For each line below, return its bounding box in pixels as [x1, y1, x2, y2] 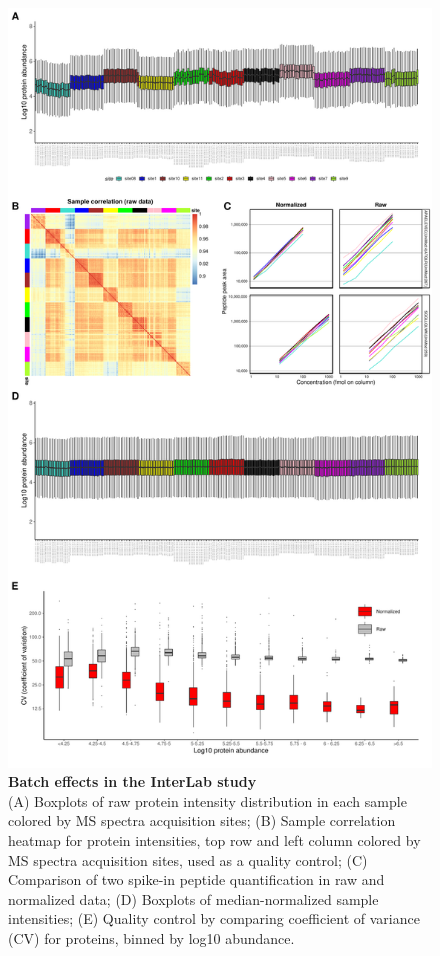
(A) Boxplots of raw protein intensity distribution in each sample [8, 790, 407, 811]
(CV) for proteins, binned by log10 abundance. [8, 927, 295, 948]
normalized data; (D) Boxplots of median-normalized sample [8, 888, 379, 909]
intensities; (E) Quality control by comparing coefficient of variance [8, 908, 420, 929]
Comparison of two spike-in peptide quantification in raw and [8, 869, 385, 890]
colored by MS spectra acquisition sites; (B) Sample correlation [8, 810, 396, 831]
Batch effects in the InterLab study [8, 771, 257, 792]
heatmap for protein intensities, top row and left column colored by [8, 830, 421, 850]
